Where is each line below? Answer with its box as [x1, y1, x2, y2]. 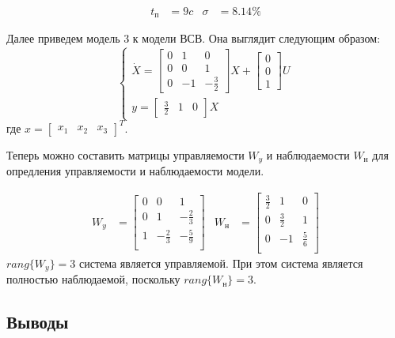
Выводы [6, 310, 69, 334]
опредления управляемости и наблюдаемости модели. [6, 163, 264, 179]
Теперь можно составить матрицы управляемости [6, 146, 245, 163]
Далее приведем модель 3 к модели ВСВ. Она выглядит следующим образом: [6, 30, 381, 47]
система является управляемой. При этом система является [78, 254, 363, 271]
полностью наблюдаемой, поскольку [6, 271, 180, 287]
